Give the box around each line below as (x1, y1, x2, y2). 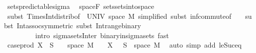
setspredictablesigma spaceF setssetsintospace (7, 1, 154, 11)
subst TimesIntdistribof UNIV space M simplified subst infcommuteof (7, 10, 232, 21)
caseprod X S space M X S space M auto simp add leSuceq (7, 40, 242, 50)
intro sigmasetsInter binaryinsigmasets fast (35, 30, 169, 40)
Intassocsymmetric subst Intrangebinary (16, 20, 141, 31)
